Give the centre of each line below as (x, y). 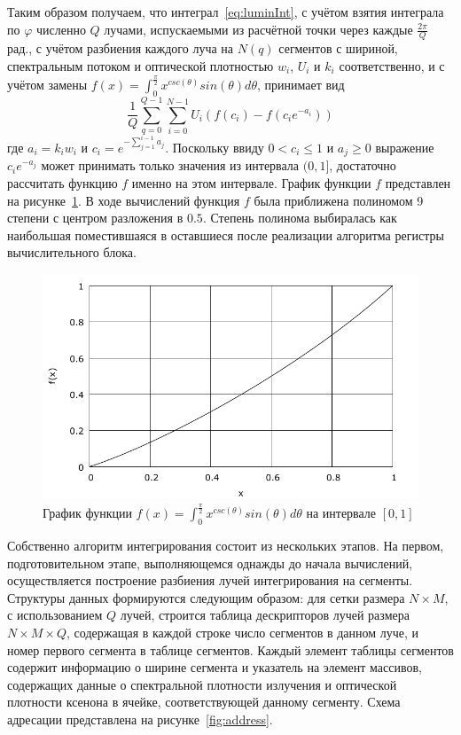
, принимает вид (301, 84)
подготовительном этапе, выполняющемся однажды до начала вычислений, (210, 563)
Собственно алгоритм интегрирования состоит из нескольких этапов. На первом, (226, 546)
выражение (405, 147)
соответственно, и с (392, 66)
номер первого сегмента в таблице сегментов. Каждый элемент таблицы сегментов (230, 649)
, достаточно (363, 165)
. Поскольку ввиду (215, 147)
